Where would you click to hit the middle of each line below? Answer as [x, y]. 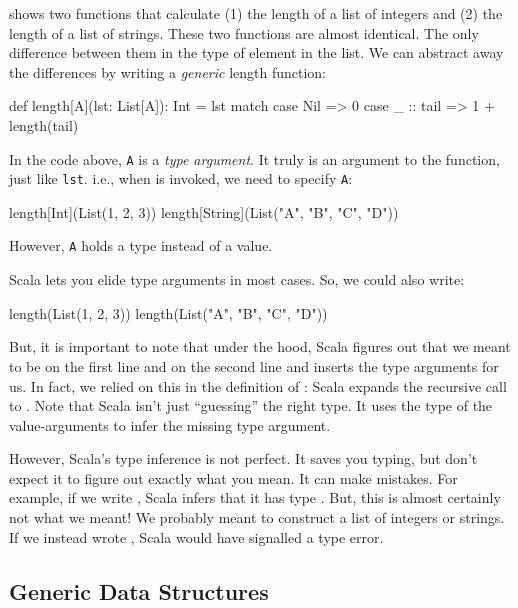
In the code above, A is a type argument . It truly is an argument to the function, [254, 158]
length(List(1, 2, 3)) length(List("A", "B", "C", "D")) [168, 312]
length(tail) [44, 124]
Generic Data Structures [139, 590]
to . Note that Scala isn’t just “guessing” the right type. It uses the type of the [251, 405]
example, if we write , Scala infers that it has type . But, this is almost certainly [255, 497]
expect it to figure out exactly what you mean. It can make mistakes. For [233, 477]
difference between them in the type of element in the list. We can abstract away [256, 52]
